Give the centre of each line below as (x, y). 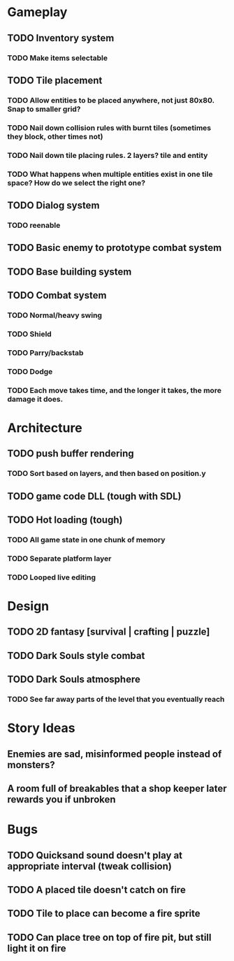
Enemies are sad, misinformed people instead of (115, 754)
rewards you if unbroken (62, 799)
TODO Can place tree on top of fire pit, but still (109, 937)
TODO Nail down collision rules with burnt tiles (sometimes (109, 128)
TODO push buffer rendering (71, 454)
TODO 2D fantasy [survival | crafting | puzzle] (109, 632)
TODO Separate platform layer (59, 558)
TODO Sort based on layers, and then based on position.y (107, 474)
